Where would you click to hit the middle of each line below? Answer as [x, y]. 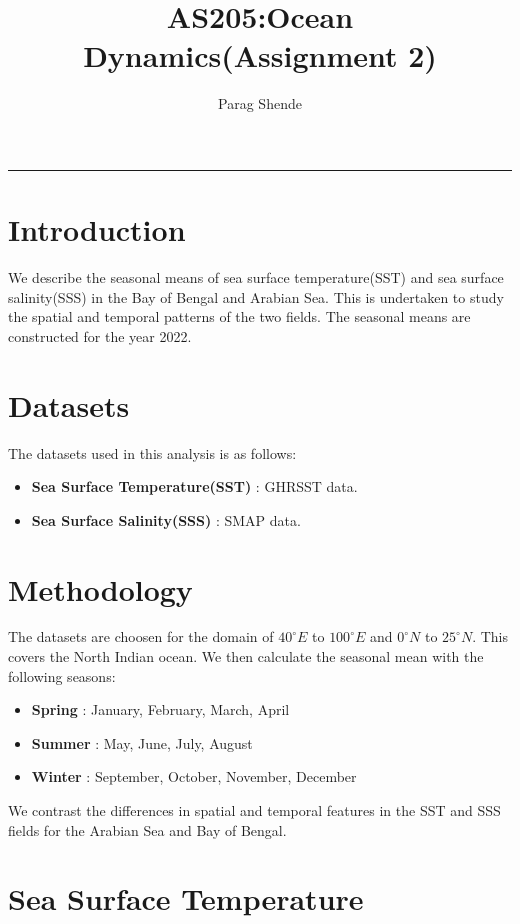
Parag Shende [260, 103]
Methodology [100, 588]
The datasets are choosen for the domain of [141, 636]
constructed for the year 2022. [100, 335]
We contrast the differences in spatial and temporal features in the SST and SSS [254, 810]
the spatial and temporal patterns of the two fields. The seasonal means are [239, 316]
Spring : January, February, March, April [160, 709]
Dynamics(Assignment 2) [260, 55]
